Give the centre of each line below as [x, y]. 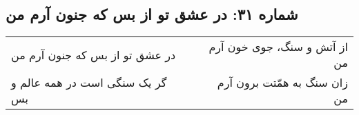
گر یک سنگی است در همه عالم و [89, 83]
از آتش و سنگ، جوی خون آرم [278, 47]
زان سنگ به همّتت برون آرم [282, 83]
